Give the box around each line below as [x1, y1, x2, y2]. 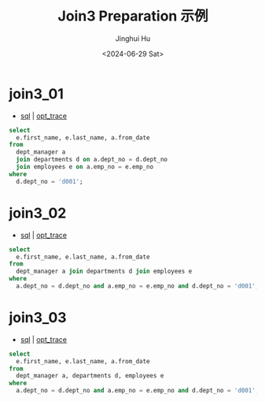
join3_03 [9, 309, 67, 327]
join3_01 [9, 84, 64, 102]
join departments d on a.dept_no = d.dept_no [16, 155, 168, 164]
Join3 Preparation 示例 [57, 7, 208, 25]
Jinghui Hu [115, 33, 151, 43]
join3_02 [9, 204, 67, 221]
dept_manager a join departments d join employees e [16, 267, 193, 276]
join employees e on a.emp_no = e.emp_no [16, 163, 154, 171]
